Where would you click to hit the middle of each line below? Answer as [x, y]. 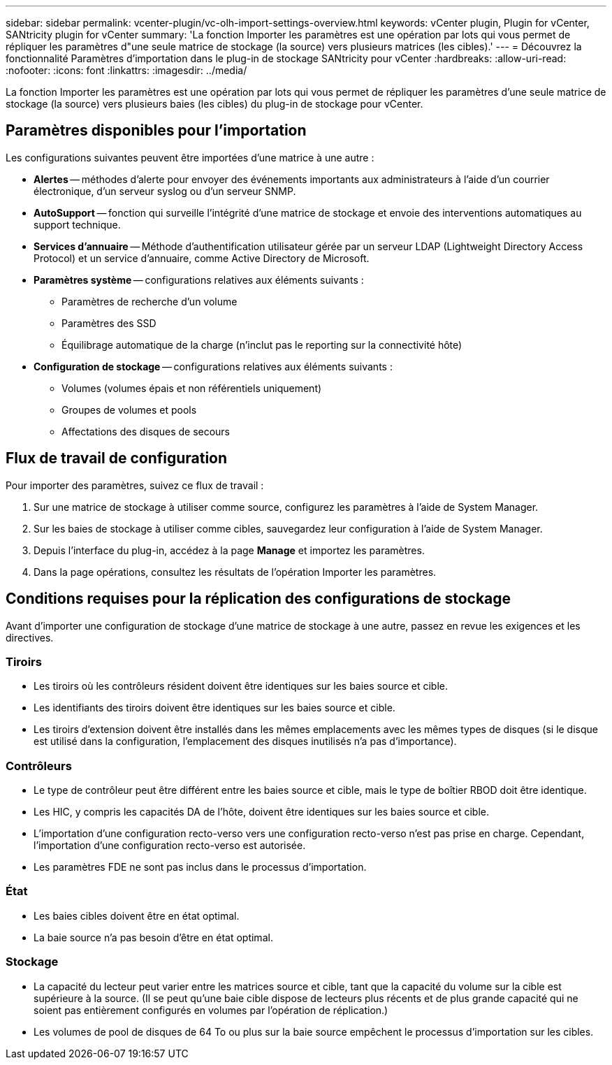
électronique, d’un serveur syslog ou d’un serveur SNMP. [165, 191]
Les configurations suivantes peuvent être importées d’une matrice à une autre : [190, 157]
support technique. [77, 224]
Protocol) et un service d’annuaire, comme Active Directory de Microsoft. [202, 258]
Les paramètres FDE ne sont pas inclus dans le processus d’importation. [200, 867]
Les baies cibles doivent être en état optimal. [137, 915]
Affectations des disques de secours [146, 431]
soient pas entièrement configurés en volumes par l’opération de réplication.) [211, 1010]
